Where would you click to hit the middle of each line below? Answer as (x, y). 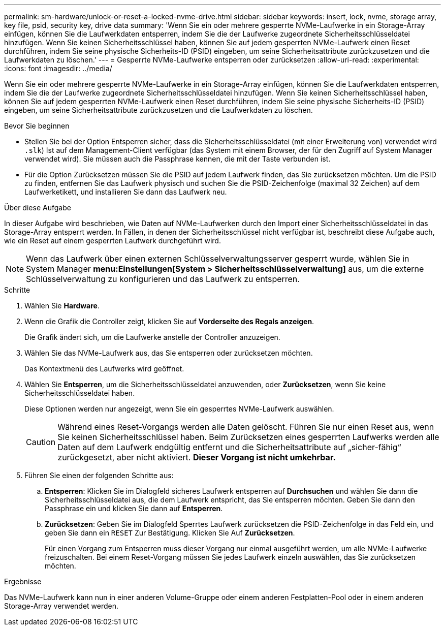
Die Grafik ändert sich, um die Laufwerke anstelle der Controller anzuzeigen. (152, 337)
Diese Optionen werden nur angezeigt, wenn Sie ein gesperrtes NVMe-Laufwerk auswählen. (179, 409)
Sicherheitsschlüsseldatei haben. (80, 393)
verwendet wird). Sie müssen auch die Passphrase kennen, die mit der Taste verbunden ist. (178, 159)
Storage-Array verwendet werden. (61, 606)
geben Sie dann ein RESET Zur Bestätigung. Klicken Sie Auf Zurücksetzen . (170, 533)
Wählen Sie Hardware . (62, 306)
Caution (41, 442)
